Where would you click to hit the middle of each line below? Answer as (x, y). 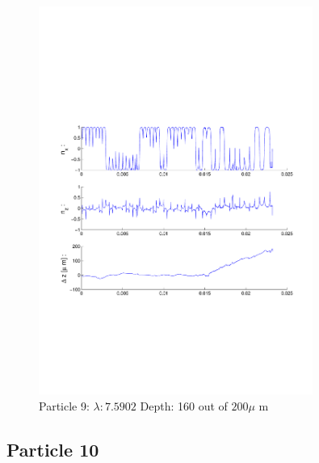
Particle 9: (64, 405)
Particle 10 (53, 449)
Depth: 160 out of (184, 405)
